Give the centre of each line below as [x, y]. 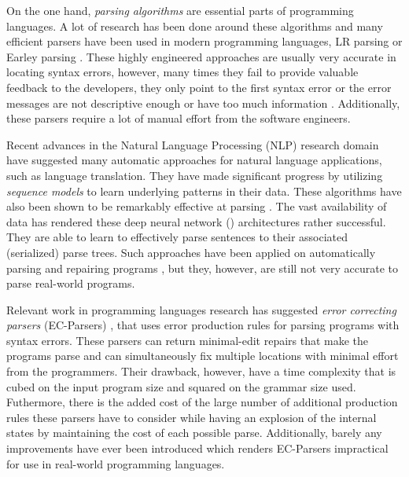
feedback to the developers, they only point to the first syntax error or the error [199, 87]
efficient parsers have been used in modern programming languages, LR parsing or [204, 41]
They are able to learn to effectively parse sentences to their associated [177, 237]
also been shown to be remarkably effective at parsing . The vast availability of [197, 206]
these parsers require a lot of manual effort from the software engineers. [179, 118]
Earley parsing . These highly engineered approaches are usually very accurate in [201, 56]
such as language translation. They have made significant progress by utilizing [195, 175]
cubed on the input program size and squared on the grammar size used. [181, 386]
